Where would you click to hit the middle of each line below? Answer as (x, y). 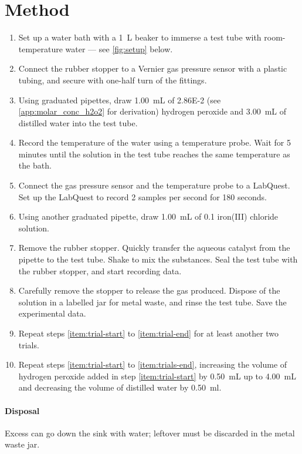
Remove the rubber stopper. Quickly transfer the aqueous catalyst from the (154, 248)
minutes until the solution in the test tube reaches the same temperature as (154, 154)
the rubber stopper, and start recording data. (100, 270)
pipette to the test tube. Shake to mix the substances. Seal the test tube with (158, 259)
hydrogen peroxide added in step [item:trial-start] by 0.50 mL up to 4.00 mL (157, 376)
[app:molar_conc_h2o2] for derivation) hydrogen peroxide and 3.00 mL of (152, 111)
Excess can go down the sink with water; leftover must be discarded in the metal (150, 433)
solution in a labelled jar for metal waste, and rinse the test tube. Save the (152, 302)
